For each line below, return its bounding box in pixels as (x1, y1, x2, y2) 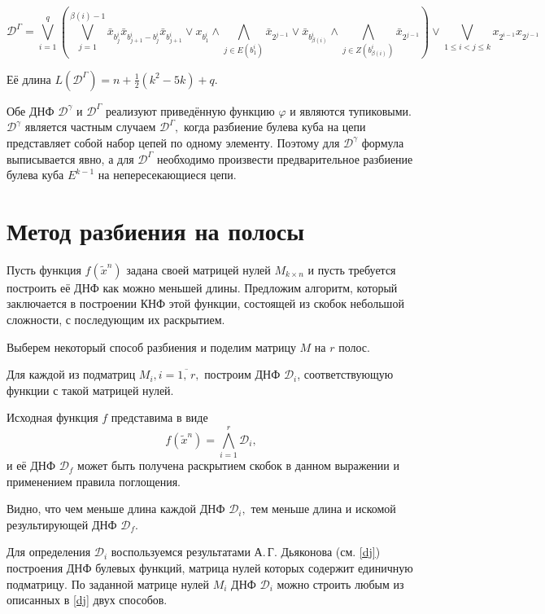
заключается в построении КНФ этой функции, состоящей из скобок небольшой (7, 295, 404, 312)
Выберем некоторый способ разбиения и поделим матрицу (7, 338, 296, 355)
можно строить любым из (277, 575, 404, 592)
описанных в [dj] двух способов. (7, 591, 168, 608)
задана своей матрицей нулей (126, 261, 271, 278)
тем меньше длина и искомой (251, 500, 396, 517)
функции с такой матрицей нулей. (7, 381, 174, 398)
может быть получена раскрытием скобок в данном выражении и (77, 457, 399, 474)
